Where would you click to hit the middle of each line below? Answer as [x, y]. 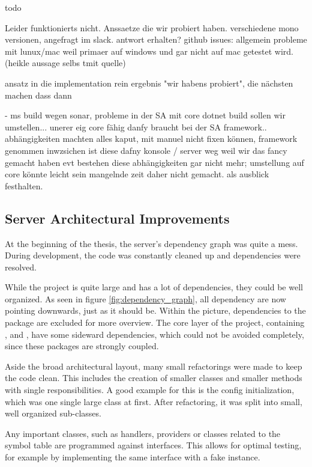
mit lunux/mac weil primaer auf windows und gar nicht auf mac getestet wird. [149, 51]
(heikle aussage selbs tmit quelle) [65, 63]
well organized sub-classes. [53, 413]
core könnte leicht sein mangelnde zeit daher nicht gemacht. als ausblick [137, 174]
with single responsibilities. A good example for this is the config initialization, [150, 390]
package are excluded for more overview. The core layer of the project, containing [155, 322]
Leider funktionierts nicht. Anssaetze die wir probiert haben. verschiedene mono [152, 27]
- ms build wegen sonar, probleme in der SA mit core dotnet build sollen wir [145, 115]
